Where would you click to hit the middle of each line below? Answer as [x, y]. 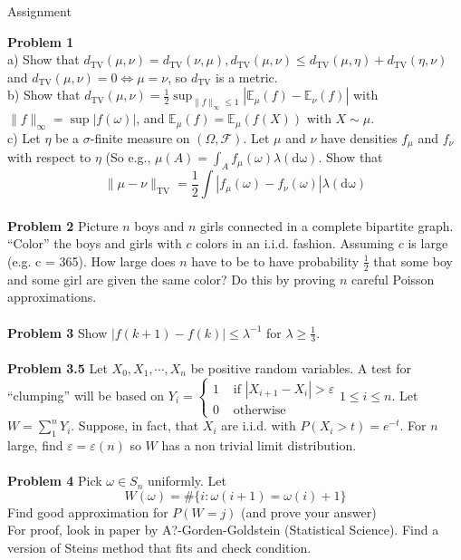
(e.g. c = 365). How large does [91, 261]
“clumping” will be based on [86, 395]
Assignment [39, 11]
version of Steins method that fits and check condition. [159, 547]
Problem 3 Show [58, 332]
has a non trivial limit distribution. [259, 444]
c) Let [24, 137]
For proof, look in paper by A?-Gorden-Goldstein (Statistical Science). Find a [223, 530]
